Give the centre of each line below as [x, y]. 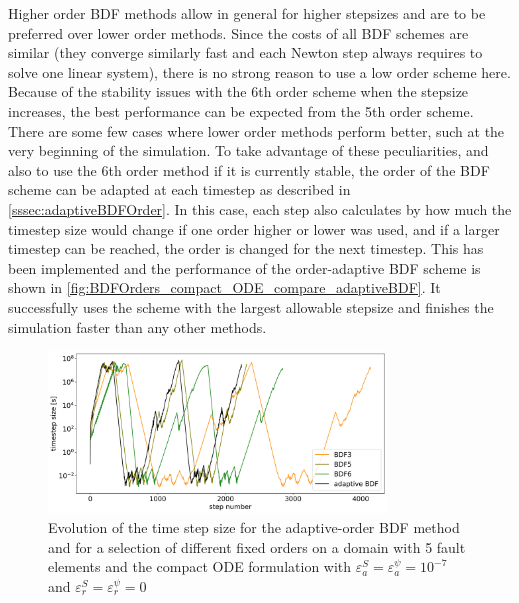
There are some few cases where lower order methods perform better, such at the [256, 130]
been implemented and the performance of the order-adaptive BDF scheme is [244, 267]
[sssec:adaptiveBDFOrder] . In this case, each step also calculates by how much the [260, 208]
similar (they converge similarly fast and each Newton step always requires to [245, 52]
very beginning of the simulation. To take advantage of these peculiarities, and [248, 150]
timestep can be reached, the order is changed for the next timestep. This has [246, 248]
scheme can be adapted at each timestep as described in [179, 189]
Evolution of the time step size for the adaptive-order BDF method [254, 526]
